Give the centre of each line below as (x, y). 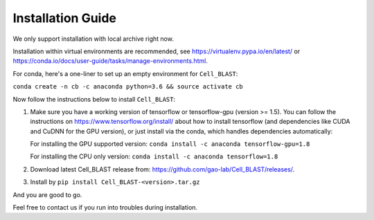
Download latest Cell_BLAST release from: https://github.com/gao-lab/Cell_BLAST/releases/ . (162, 169)
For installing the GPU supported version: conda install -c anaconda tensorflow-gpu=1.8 (170, 144)
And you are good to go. (47, 194)
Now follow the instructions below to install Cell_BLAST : (94, 99)
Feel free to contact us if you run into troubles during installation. (105, 208)
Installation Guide (65, 18)
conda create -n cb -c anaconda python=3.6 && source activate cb (128, 87)
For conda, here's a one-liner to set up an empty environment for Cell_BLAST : (125, 73)
